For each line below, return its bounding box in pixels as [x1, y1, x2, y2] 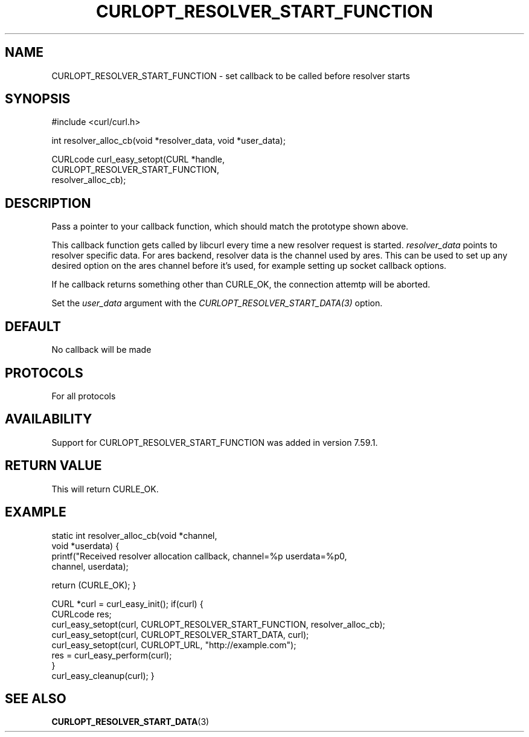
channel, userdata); [51, 561, 129, 571]
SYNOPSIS [5, 91, 71, 107]
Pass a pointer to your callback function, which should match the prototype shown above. [51, 221, 409, 232]
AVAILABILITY [5, 411, 92, 427]
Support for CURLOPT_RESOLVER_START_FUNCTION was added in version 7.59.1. [51, 437, 378, 448]
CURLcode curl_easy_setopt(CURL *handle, [51, 154, 225, 165]
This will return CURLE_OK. [51, 483, 159, 494]
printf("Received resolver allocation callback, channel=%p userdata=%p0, [51, 550, 347, 561]
